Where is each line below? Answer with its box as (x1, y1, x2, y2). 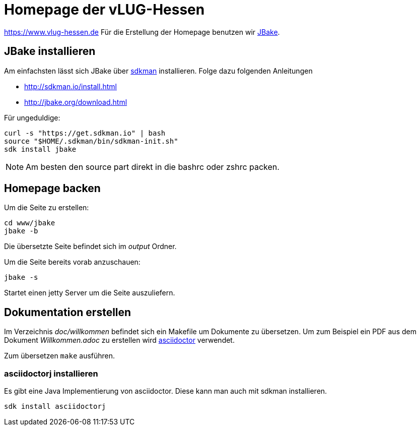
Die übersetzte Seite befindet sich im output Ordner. (4, 242, 177, 251)
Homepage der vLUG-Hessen (4, 1, 205, 18)
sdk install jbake (4, 145, 77, 153)
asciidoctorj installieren (4, 368, 98, 379)
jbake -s (4, 273, 38, 282)
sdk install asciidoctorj (4, 402, 106, 411)
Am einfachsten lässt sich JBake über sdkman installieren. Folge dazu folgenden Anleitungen (4, 66, 313, 75)
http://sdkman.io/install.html (24, 82, 117, 91)
